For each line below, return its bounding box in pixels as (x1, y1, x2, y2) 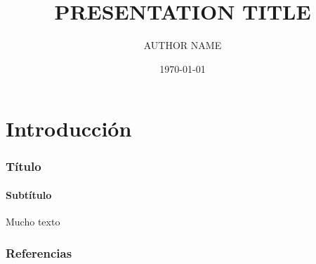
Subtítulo (6, 187, 52, 202)
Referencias (6, 244, 72, 261)
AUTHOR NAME (143, 38, 222, 53)
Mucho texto (6, 214, 60, 229)
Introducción (6, 114, 132, 143)
